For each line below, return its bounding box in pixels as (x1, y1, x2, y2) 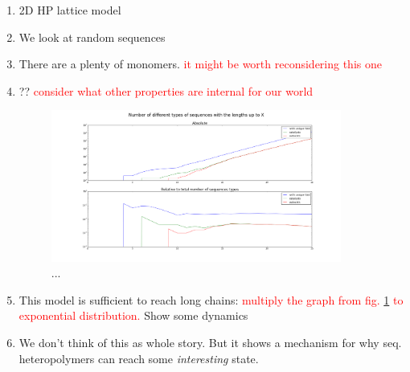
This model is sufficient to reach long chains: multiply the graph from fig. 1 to (18, 291, 404, 308)
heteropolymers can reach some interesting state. (18, 350, 259, 366)
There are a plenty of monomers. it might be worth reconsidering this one (18, 55, 382, 72)
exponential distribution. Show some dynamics (18, 307, 248, 324)
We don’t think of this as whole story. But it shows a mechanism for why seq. (18, 333, 402, 350)
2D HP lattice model (18, 2, 121, 18)
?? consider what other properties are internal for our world (18, 82, 314, 99)
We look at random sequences (18, 28, 166, 45)
